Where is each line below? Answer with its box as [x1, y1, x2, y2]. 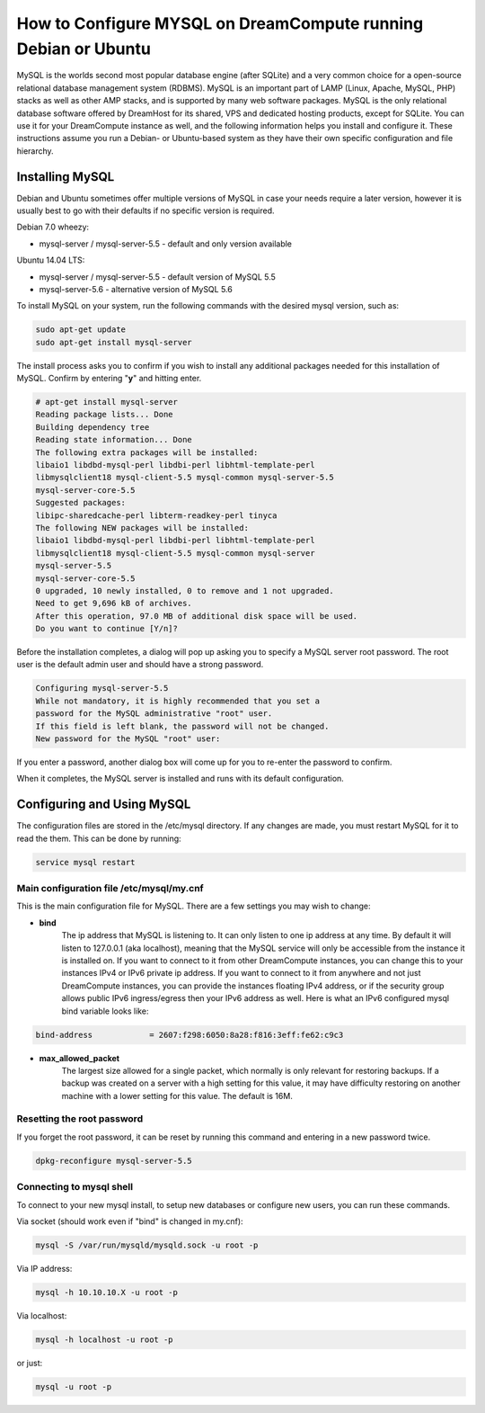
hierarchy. [16, 145, 54, 157]
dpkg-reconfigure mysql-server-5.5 [35, 1156, 192, 1166]
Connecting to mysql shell [16, 1181, 134, 1194]
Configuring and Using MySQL [16, 797, 191, 812]
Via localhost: [16, 1310, 67, 1321]
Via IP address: [16, 1263, 73, 1274]
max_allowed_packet [39, 1052, 120, 1063]
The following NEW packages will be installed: [35, 523, 249, 532]
